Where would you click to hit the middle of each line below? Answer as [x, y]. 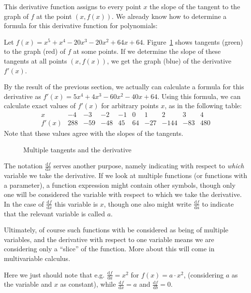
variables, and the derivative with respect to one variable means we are [109, 239]
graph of [16, 16]
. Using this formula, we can [199, 96]
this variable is [76, 203]
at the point [54, 16]
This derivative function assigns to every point [73, 6]
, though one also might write [148, 203]
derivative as [22, 96]
